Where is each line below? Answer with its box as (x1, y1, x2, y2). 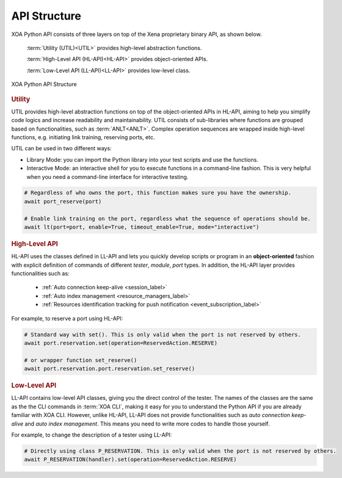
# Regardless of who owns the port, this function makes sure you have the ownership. (24, 189, 292, 197)
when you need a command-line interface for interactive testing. (26, 173, 189, 180)
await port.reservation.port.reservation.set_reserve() (24, 365, 195, 372)
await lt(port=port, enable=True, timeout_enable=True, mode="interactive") (24, 223, 260, 231)
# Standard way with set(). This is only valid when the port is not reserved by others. (24, 331, 302, 338)
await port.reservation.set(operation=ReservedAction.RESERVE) (24, 339, 218, 347)
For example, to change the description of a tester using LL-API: (11, 431, 172, 438)
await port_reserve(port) (24, 198, 102, 205)
